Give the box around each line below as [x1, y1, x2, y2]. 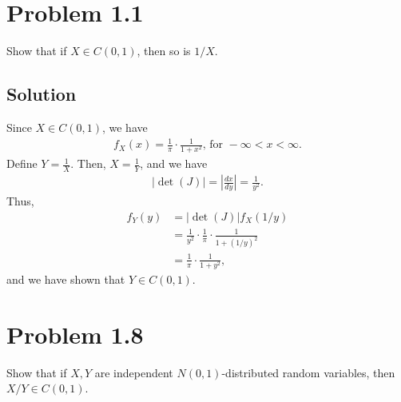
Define [6, 155, 38, 172]
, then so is [137, 42, 191, 59]
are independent [94, 364, 173, 380]
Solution [6, 82, 77, 106]
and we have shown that [6, 270, 125, 287]
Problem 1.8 [6, 317, 144, 350]
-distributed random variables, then [221, 364, 395, 380]
